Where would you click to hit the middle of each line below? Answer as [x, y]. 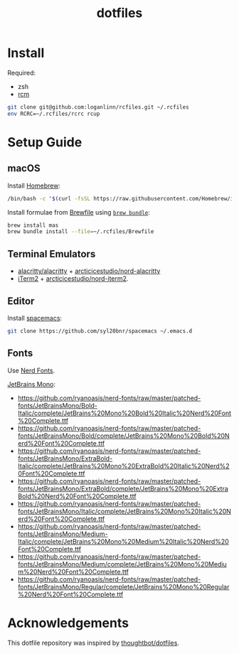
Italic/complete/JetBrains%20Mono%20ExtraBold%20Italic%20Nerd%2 [123, 466]
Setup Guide [45, 142]
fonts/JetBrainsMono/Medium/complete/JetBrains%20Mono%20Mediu [122, 564]
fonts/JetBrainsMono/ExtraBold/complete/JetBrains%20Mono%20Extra [123, 488]
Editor [21, 301]
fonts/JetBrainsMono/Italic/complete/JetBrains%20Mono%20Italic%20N [124, 511]
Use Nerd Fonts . [31, 370]
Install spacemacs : [35, 318]
